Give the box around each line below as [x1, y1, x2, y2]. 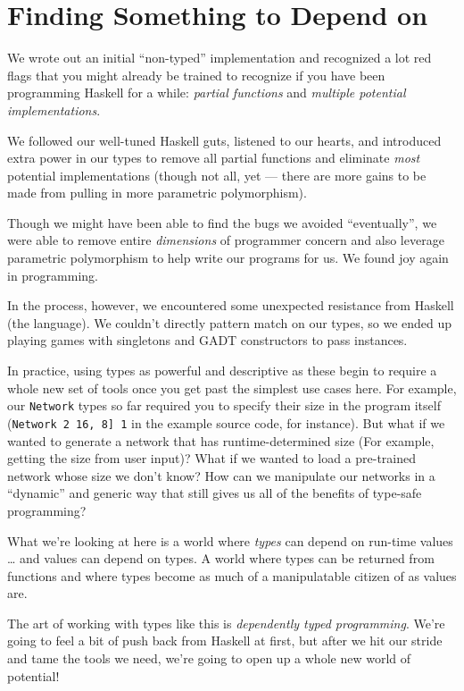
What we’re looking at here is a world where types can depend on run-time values [7, 531, 453, 550]
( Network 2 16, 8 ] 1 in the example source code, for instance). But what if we [7, 413, 445, 432]
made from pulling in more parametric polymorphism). [7, 183, 307, 202]
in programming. [7, 265, 98, 284]
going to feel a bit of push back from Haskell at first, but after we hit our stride [7, 631, 443, 650]
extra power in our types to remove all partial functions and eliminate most [7, 148, 420, 167]
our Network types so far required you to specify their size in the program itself [7, 396, 441, 415]
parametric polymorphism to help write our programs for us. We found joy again [7, 249, 449, 267]
